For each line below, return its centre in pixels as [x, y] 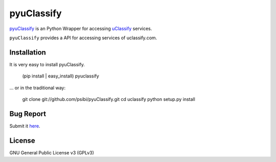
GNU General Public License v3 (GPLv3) [52, 152]
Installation [28, 52]
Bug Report [28, 114]
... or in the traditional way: [38, 88]
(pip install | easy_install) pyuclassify [61, 76]
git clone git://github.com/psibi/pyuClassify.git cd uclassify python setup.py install [109, 99]
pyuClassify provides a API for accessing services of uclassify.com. [83, 38]
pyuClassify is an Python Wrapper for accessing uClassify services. [81, 29]
